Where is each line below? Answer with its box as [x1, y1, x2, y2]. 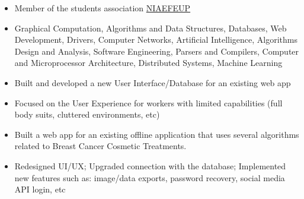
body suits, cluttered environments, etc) [14, 108, 160, 121]
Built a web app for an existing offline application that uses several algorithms [14, 128, 299, 140]
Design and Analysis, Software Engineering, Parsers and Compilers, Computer [14, 45, 299, 57]
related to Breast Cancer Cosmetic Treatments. [14, 140, 187, 152]
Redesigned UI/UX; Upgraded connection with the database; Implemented [14, 159, 286, 172]
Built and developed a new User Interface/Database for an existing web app [14, 76, 291, 89]
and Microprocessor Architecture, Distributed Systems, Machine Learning [14, 56, 283, 69]
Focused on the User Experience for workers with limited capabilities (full [14, 96, 283, 109]
